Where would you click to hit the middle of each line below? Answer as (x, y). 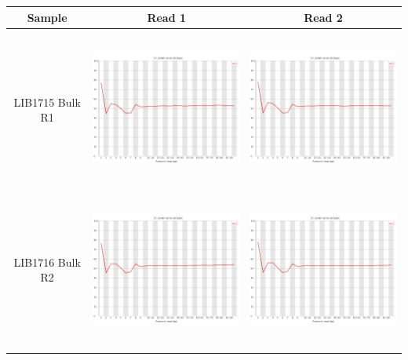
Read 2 (323, 17)
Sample (47, 17)
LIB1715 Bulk (47, 102)
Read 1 (167, 17)
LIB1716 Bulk (47, 262)
